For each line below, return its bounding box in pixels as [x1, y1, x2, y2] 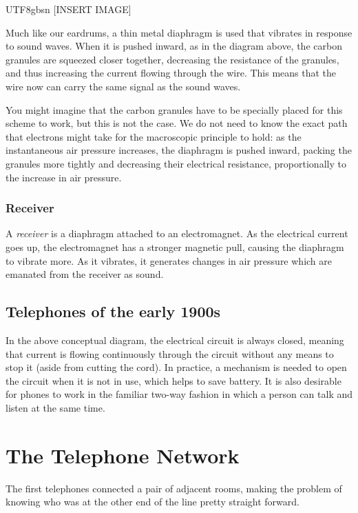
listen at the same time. [6, 400, 105, 414]
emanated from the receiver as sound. [6, 267, 164, 281]
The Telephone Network [6, 441, 240, 469]
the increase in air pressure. [6, 170, 122, 184]
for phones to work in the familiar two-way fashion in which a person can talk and [6, 387, 353, 401]
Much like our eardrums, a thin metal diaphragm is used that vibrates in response [6, 25, 352, 39]
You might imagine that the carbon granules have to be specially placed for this [6, 102, 343, 117]
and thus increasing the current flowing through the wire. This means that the [6, 66, 337, 80]
